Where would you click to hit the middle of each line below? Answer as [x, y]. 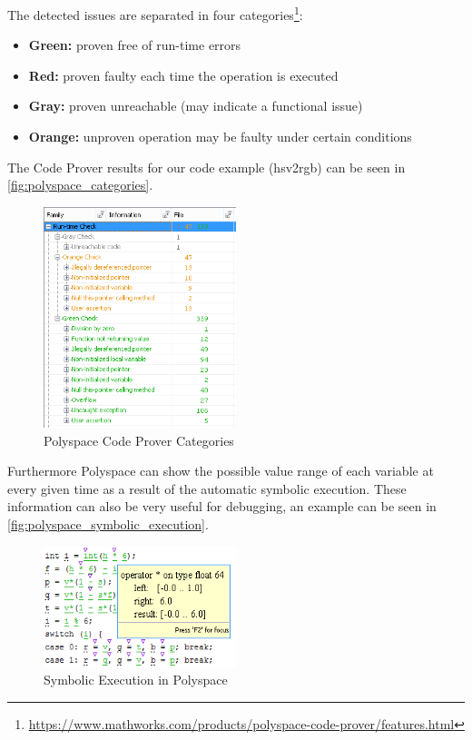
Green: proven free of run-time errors [135, 45]
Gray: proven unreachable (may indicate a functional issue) [196, 106]
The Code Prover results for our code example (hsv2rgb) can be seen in [206, 167]
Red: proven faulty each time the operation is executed [183, 75]
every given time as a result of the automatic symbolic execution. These [207, 488]
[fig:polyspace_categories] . [80, 185]
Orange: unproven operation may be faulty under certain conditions [220, 137]
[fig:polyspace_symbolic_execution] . [108, 524]
